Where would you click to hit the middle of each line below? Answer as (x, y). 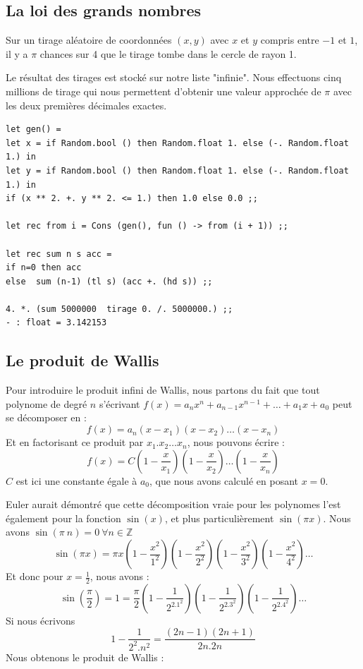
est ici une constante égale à (76, 480)
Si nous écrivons (41, 620)
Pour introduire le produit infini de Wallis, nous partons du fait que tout (163, 390)
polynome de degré (47, 403)
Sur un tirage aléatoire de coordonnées (89, 40)
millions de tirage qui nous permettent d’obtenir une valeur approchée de (164, 91)
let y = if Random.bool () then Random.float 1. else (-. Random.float (177, 170)
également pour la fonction (63, 518)
